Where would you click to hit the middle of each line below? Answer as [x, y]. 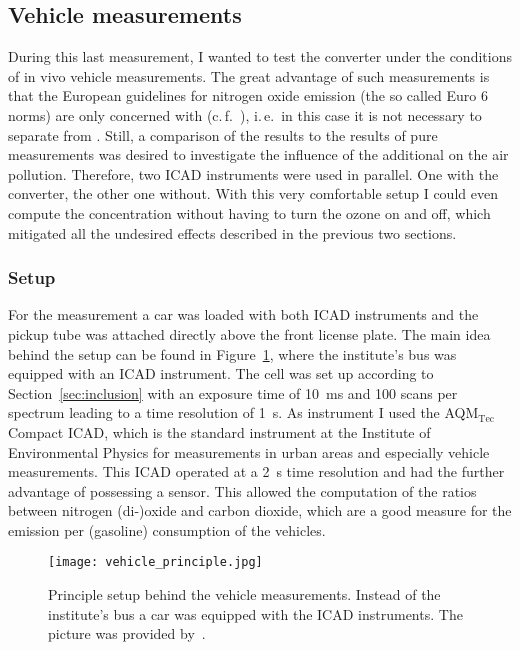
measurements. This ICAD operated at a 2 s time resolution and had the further [256, 471]
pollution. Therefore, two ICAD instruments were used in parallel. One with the [253, 173]
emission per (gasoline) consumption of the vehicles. [167, 529]
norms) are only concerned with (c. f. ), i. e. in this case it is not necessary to [245, 114]
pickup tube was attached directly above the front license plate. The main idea [249, 333]
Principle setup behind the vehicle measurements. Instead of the [244, 594]
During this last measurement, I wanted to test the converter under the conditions [260, 56]
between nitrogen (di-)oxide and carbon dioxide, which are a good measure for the [260, 510]
